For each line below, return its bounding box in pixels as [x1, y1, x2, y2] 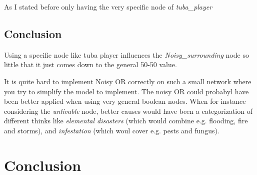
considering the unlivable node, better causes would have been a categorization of [4, 105, 252, 116]
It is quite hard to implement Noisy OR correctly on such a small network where [4, 76, 251, 86]
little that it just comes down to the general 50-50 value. [4, 59, 177, 70]
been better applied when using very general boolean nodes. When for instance [4, 96, 246, 106]
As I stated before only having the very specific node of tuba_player [4, 2, 212, 12]
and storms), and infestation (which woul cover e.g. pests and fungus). [4, 125, 219, 135]
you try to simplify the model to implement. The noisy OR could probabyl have [4, 86, 249, 96]
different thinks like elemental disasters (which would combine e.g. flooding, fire [4, 115, 248, 126]
